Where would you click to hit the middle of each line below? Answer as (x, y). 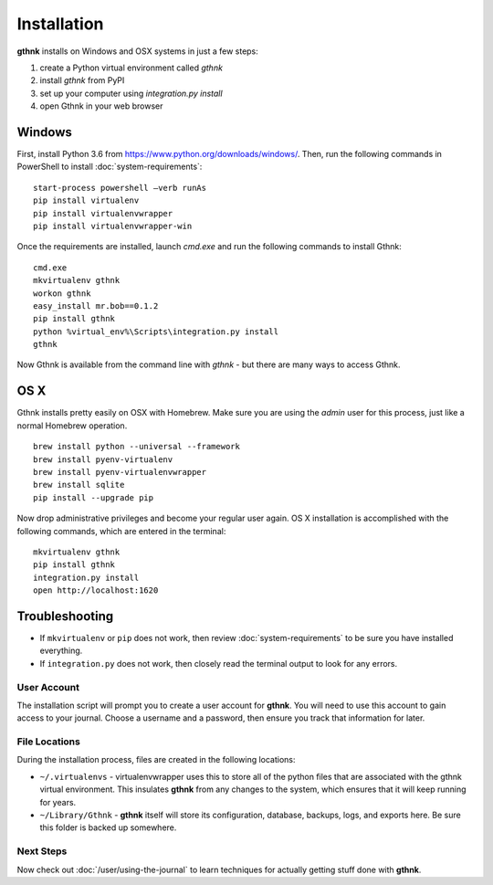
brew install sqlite (79, 485)
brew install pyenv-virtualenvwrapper (120, 472)
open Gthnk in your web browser (101, 106)
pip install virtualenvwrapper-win (113, 226)
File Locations (49, 742)
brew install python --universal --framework (137, 447)
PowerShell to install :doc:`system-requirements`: (110, 167)
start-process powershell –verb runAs (120, 188)
